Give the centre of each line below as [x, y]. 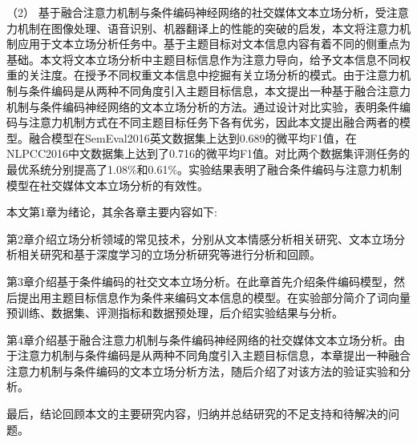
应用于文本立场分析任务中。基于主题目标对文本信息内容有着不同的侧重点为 [214, 44]
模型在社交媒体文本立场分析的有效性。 [107, 185]
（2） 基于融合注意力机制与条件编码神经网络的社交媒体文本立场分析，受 [196, 12]
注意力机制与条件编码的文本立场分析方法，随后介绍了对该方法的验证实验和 [203, 371]
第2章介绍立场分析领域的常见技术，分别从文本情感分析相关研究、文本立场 [200, 238]
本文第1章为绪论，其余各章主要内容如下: [112, 212]
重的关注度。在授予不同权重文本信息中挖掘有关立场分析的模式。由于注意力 [203, 75]
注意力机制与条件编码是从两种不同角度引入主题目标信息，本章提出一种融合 [214, 355]
